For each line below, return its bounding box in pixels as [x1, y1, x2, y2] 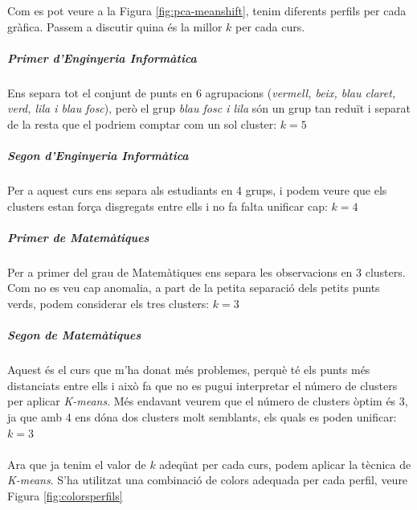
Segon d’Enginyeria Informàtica [7, 147, 189, 164]
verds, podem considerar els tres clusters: [7, 295, 210, 312]
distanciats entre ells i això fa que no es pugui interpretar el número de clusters [7, 376, 398, 393]
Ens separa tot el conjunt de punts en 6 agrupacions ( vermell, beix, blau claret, [7, 84, 396, 101]
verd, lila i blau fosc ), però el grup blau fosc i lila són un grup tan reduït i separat [7, 100, 411, 117]
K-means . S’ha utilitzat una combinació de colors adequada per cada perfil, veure [7, 471, 408, 488]
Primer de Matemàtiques [7, 228, 149, 245]
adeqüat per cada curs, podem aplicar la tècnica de [159, 455, 411, 472]
